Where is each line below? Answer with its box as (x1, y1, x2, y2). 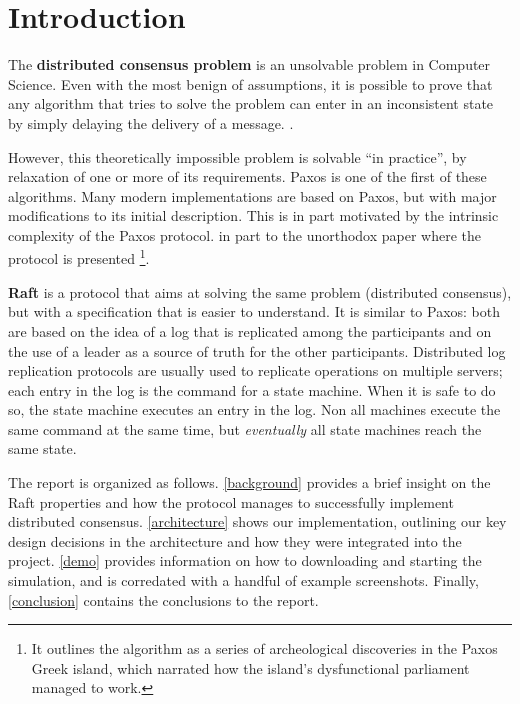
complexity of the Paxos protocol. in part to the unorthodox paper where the (8, 224, 482, 245)
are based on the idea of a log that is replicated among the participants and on (8, 320, 492, 341)
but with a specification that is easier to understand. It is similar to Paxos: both (8, 301, 501, 322)
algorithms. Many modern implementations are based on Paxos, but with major (8, 185, 497, 206)
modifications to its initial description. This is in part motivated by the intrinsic (8, 205, 499, 226)
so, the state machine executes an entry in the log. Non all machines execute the (8, 399, 501, 420)
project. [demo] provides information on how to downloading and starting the (8, 550, 482, 571)
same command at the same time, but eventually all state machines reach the (8, 418, 482, 439)
